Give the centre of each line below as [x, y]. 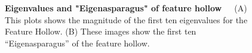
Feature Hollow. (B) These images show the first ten [101, 31]
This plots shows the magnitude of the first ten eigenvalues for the [126, 19]
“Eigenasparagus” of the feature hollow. [77, 43]
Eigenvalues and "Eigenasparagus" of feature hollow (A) [126, 8]
